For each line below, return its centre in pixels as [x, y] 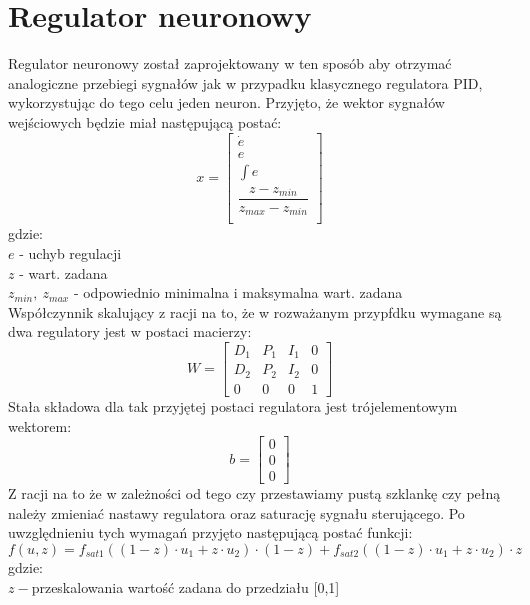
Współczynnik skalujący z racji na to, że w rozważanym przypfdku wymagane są [255, 311]
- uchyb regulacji [70, 253]
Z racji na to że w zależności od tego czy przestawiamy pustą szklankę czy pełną [254, 493]
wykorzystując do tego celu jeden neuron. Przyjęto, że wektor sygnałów [226, 102]
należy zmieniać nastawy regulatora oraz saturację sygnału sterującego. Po [236, 512]
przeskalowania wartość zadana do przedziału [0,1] [185, 586]
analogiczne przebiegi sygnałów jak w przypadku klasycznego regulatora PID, [245, 82]
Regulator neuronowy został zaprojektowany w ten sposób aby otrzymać [230, 63]
